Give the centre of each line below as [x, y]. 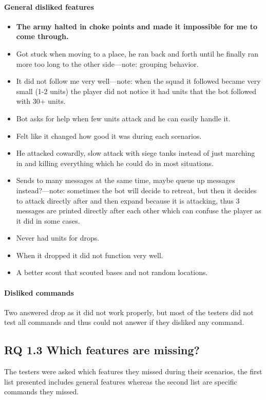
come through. [42, 36]
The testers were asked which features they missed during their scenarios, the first [133, 371]
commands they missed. [42, 392]
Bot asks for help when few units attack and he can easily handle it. [123, 118]
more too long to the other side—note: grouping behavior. [107, 63]
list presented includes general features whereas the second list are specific [121, 381]
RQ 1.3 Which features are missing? [102, 350]
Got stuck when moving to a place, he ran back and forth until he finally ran [137, 53]
